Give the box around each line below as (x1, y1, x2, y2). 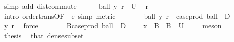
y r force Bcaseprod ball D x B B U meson (4, 20, 222, 31)
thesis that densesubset (4, 30, 84, 40)
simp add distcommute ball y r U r (4, 1, 149, 11)
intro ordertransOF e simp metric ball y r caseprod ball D (4, 10, 230, 21)
